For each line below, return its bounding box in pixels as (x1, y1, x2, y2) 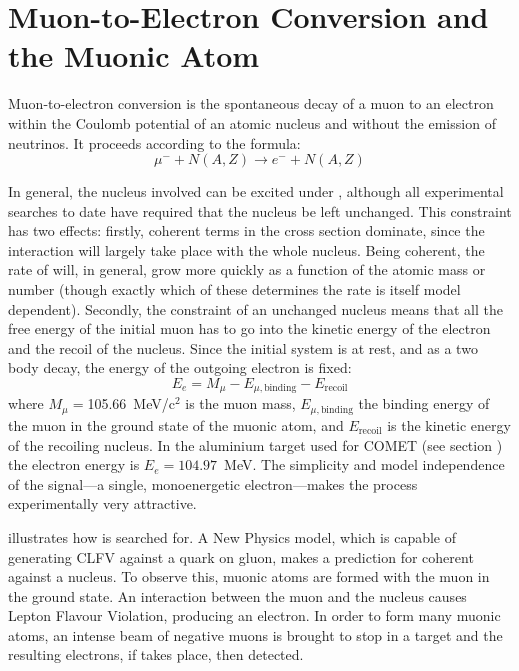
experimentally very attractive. (8, 493, 197, 514)
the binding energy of (358, 393, 490, 414)
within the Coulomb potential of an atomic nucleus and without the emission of (8, 112, 496, 133)
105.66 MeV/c (87, 393, 175, 414)
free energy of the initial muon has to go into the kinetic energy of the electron (8, 318, 491, 339)
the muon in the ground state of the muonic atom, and (8, 414, 344, 435)
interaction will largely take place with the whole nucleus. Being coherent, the (8, 239, 485, 260)
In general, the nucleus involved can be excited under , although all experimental (8, 181, 504, 202)
